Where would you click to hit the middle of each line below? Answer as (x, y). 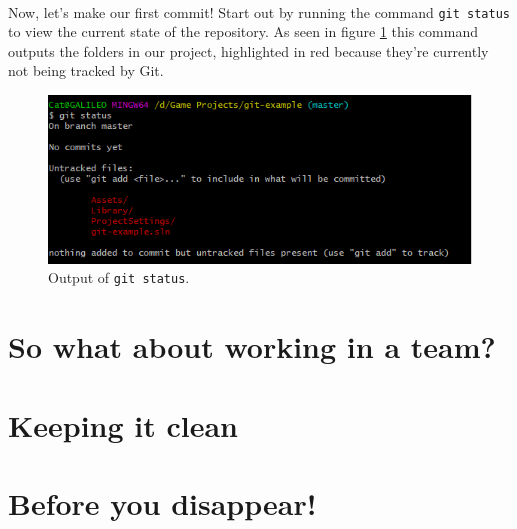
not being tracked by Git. (86, 70)
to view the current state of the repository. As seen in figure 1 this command (243, 31)
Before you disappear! (162, 502)
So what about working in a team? (252, 346)
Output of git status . (119, 277)
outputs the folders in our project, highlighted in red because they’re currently (248, 50)
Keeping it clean (123, 424)
